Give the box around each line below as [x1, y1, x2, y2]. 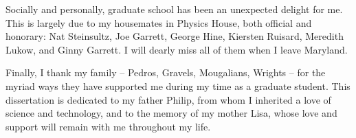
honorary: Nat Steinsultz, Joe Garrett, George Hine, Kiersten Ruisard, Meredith [5, 29, 344, 43]
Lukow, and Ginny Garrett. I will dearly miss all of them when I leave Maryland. [5, 42, 348, 56]
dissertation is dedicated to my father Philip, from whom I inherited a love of [5, 92, 331, 106]
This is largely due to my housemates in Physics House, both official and [5, 15, 312, 30]
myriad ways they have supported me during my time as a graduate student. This [5, 78, 351, 93]
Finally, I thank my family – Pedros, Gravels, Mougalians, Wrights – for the [5, 65, 326, 80]
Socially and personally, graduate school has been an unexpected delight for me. [5, 2, 343, 16]
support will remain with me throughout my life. [5, 119, 211, 133]
